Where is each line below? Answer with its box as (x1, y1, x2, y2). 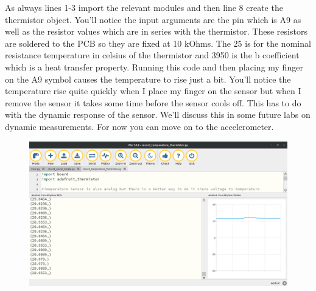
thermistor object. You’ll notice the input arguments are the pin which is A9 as (5, 13, 301, 26)
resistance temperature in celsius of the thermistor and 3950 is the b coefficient (5, 49, 300, 61)
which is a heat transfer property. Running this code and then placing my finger (5, 60, 303, 73)
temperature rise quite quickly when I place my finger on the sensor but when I (5, 84, 301, 97)
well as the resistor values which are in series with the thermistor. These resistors (5, 25, 307, 38)
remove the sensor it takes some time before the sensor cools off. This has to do (5, 96, 301, 109)
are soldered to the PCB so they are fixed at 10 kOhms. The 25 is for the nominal (5, 36, 311, 49)
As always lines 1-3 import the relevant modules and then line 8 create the (5, 1, 283, 13)
